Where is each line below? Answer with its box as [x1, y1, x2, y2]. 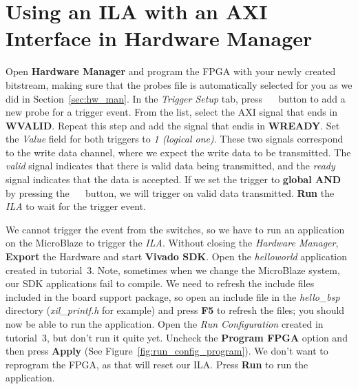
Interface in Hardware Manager [6, 24, 313, 52]
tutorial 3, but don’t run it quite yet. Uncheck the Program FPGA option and [6, 330, 348, 344]
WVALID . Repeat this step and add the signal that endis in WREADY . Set [6, 118, 340, 132]
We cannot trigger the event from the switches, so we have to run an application [6, 222, 345, 236]
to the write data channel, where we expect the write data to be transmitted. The [6, 145, 351, 159]
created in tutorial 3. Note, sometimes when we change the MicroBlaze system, [6, 262, 340, 277]
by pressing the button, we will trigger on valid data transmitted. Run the [6, 185, 335, 200]
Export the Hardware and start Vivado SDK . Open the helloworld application [6, 249, 348, 264]
